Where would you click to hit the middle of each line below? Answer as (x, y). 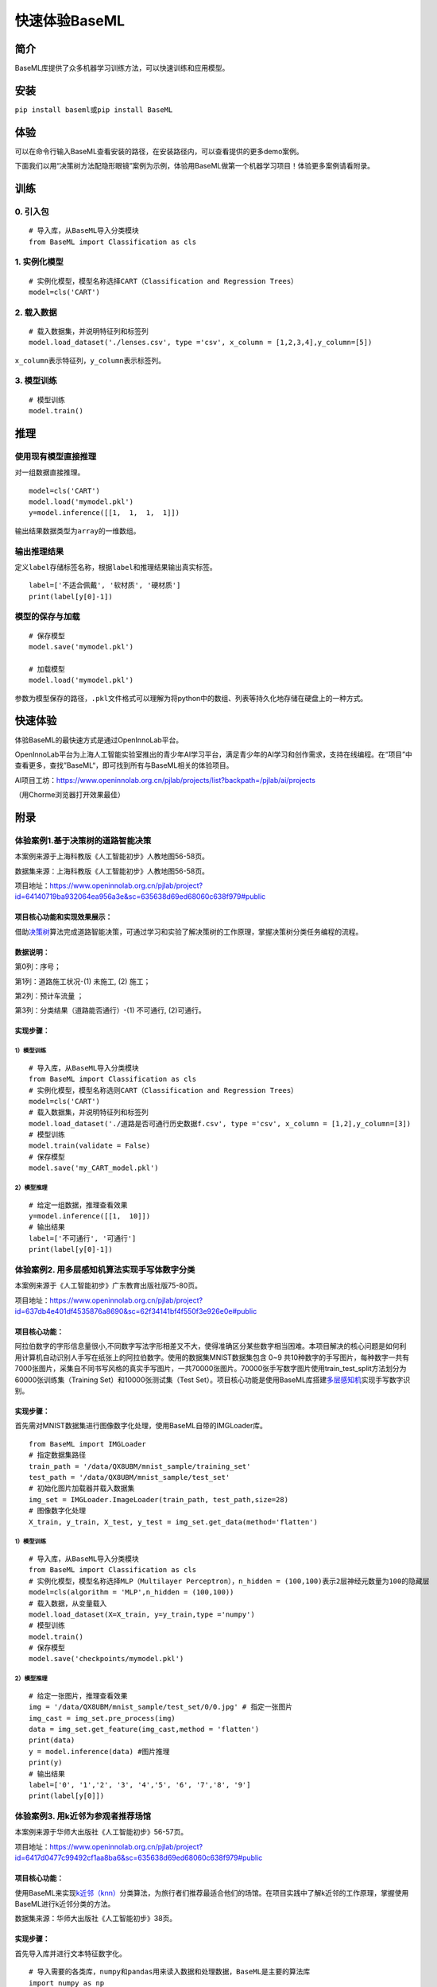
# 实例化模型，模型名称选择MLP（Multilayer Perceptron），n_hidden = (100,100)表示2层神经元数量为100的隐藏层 (229, 1581)
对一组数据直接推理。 (50, 472)
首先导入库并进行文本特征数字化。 (70, 1953)
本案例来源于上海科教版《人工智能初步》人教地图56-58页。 (112, 856)
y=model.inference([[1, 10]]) (90, 1216)
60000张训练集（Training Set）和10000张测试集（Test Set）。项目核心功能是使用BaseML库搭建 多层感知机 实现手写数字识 (213, 1380)
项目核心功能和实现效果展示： (64, 917)
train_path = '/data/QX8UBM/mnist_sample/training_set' (140, 1466)
